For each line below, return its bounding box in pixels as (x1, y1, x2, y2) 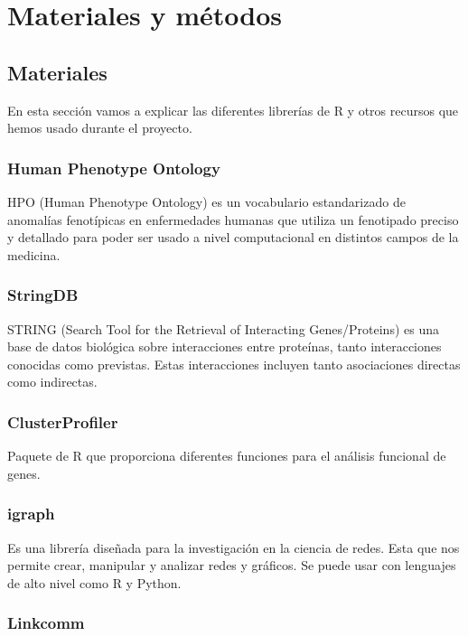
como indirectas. (7, 372, 98, 391)
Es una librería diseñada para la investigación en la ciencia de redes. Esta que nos (7, 538, 460, 556)
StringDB (7, 284, 79, 306)
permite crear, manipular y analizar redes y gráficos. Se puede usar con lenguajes (7, 556, 456, 575)
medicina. (7, 245, 61, 264)
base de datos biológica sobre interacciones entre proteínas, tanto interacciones (7, 337, 442, 356)
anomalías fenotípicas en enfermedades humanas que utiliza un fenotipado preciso (7, 210, 459, 229)
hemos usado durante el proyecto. (7, 118, 192, 137)
